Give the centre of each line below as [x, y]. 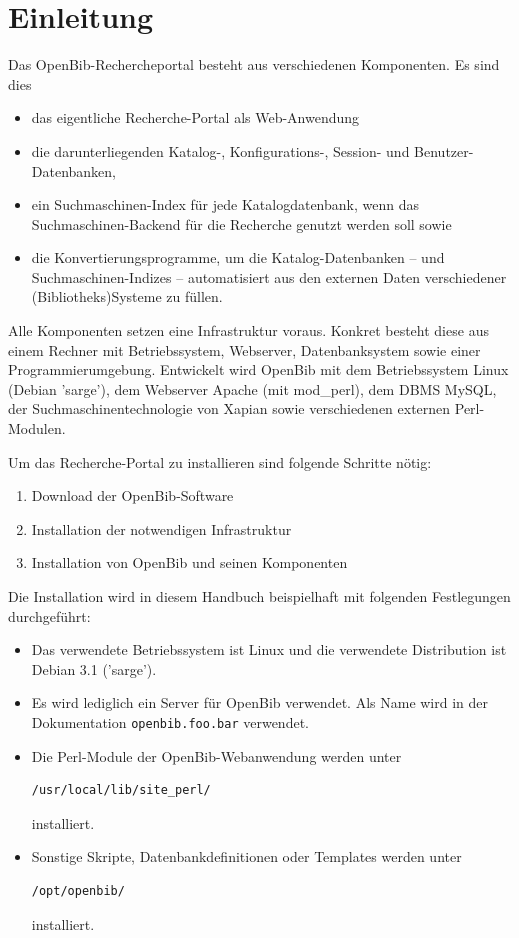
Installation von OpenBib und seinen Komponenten [189, 562]
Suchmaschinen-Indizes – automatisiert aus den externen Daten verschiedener [269, 276]
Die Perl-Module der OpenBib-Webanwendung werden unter [216, 755]
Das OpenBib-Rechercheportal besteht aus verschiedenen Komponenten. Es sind [254, 64]
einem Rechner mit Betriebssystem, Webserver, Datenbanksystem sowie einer [244, 349]
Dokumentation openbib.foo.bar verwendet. [170, 721]
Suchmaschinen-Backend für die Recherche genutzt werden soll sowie [241, 223]
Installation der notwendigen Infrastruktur [161, 528]
